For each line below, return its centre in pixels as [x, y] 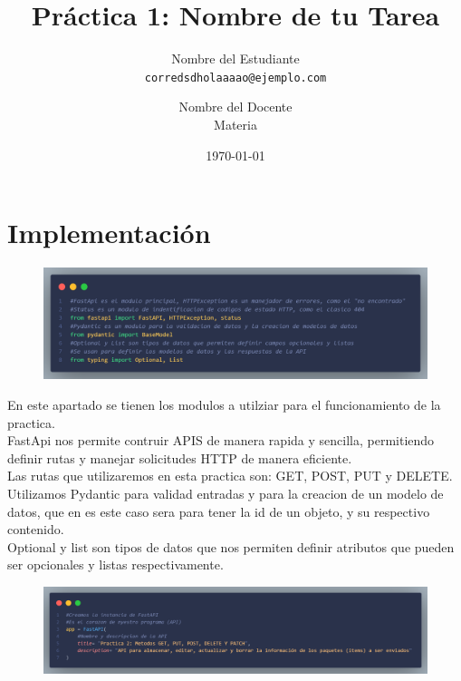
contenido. [36, 529]
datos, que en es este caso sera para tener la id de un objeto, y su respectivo [219, 511]
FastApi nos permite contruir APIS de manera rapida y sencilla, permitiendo [221, 440]
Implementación [109, 233]
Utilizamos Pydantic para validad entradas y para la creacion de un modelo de [226, 494]
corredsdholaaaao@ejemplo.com [235, 78]
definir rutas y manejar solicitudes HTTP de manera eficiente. [180, 457]
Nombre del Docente [235, 107]
